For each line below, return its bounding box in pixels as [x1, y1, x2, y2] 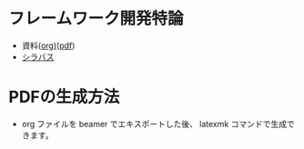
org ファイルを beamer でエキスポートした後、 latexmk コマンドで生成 [21, 118, 288, 129]
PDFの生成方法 [8, 87, 120, 107]
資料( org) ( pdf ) [21, 40, 76, 51]
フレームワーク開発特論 [8, 8, 184, 29]
